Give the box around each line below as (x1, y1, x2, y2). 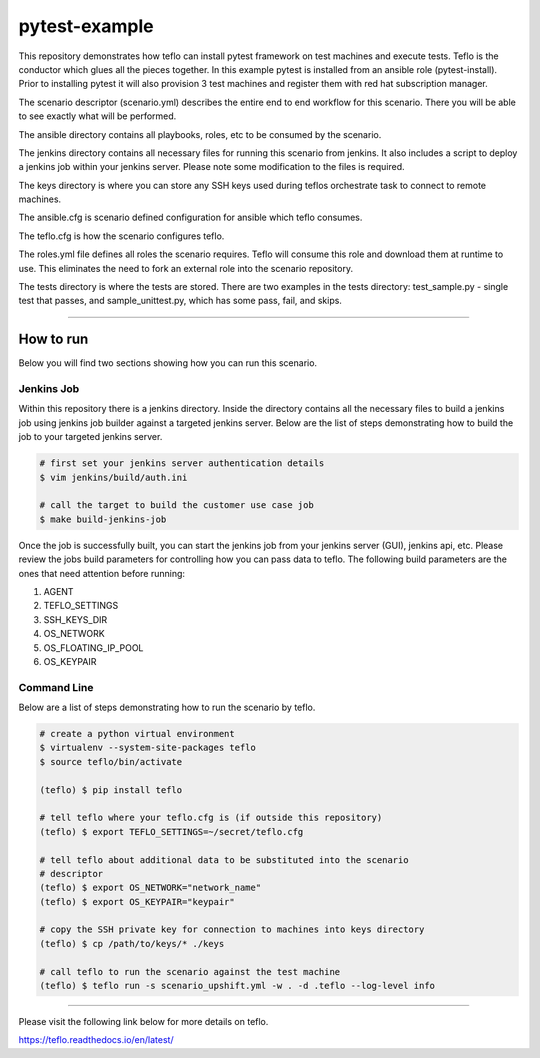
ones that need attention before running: (18, 567, 185, 579)
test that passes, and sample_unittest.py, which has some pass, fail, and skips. (18, 295, 342, 307)
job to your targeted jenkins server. (18, 431, 163, 443)
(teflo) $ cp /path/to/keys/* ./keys (39, 938, 225, 949)
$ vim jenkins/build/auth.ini (39, 471, 188, 483)
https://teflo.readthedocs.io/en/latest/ (18, 1034, 174, 1046)
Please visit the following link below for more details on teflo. (18, 1016, 269, 1028)
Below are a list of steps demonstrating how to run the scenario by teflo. (18, 701, 316, 714)
